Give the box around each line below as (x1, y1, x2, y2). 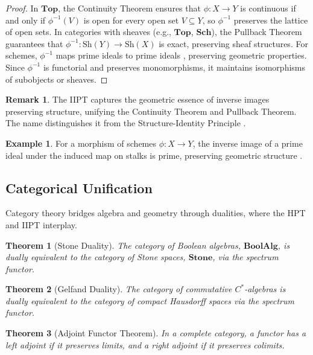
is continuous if (240, 2, 296, 14)
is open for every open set (83, 13, 179, 26)
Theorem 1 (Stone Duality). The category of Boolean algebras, (5, 238, 241, 251)
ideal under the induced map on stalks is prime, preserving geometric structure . (5, 149, 303, 161)
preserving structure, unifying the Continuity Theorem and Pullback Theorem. (5, 104, 297, 117)
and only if (5, 13, 46, 26)
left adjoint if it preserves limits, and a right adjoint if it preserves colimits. (5, 338, 285, 351)
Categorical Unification (5, 178, 153, 197)
